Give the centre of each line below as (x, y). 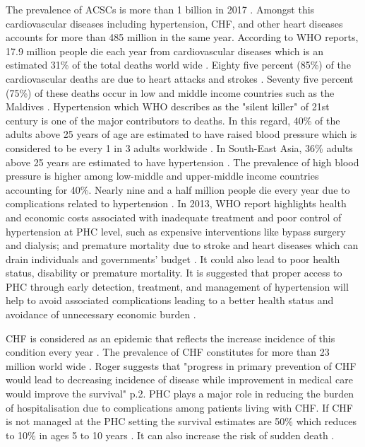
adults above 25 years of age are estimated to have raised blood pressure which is (181, 134)
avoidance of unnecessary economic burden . (101, 314)
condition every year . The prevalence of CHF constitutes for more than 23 (168, 352)
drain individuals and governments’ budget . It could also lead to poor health (173, 259)
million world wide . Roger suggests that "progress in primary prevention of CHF (181, 365)
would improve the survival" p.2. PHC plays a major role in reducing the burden (180, 394)
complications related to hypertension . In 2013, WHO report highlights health (176, 203)
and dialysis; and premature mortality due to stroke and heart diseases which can (182, 245)
